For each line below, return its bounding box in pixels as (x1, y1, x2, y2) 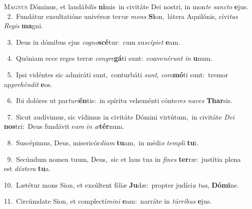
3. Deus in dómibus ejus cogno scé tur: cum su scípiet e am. (7, 36, 180, 47)
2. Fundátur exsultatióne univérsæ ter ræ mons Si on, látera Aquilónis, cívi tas (7, 11, 238, 21)
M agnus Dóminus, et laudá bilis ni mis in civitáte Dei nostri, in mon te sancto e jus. (4, 1, 249, 11)
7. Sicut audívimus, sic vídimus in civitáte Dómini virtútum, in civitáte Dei (7, 111, 234, 122)
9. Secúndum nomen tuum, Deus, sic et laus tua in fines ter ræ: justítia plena (7, 154, 241, 164)
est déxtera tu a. (4, 163, 51, 174)
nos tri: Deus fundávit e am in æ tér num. (4, 121, 124, 131)
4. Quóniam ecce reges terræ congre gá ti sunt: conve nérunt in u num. (7, 53, 213, 63)
